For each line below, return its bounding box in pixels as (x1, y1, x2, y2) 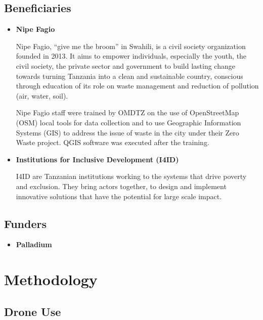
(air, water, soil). (16, 90, 68, 101)
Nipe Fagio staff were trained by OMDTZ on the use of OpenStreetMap (16, 107, 239, 118)
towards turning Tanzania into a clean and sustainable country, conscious (16, 70, 243, 81)
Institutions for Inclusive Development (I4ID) (16, 154, 179, 164)
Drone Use (4, 303, 61, 319)
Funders (4, 215, 47, 231)
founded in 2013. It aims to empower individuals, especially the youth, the (16, 51, 247, 61)
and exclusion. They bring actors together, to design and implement (16, 180, 227, 191)
